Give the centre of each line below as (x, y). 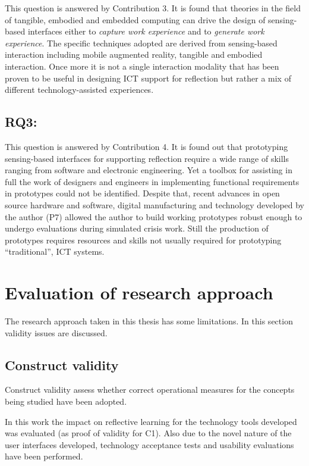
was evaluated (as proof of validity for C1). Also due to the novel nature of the (148, 433)
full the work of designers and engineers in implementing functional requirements (152, 181)
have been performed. (44, 456)
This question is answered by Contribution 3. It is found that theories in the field (153, 8)
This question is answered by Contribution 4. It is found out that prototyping (146, 146)
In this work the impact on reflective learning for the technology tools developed (151, 421)
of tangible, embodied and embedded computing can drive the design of (135, 19)
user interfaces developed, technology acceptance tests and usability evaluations (149, 444)
